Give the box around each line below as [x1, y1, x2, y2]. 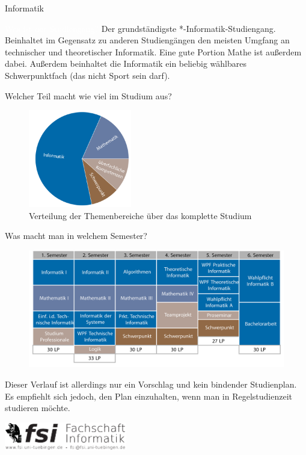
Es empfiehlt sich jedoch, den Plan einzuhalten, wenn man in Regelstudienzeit [5, 389, 292, 402]
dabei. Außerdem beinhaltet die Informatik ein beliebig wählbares [5, 57, 246, 70]
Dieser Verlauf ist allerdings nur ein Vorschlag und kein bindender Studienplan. [5, 377, 297, 390]
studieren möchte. [5, 401, 70, 414]
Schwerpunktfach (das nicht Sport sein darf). [5, 69, 170, 81]
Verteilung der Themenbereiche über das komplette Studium [29, 209, 252, 221]
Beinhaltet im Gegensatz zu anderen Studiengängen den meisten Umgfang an [5, 34, 290, 46]
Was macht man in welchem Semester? [5, 229, 147, 242]
